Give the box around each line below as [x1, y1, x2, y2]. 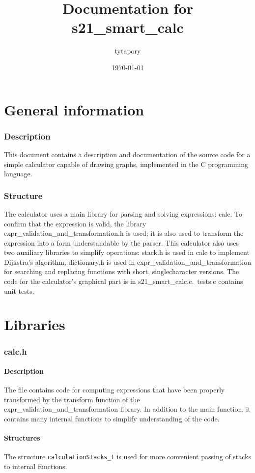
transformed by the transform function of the [4, 394, 140, 404]
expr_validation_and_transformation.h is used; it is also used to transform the [4, 228, 244, 238]
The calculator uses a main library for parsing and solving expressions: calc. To [4, 208, 242, 219]
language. [4, 168, 32, 179]
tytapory [114, 46, 141, 56]
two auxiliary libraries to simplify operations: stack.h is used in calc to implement [4, 247, 250, 257]
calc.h [4, 345, 27, 357]
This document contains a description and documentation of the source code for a [4, 149, 251, 159]
